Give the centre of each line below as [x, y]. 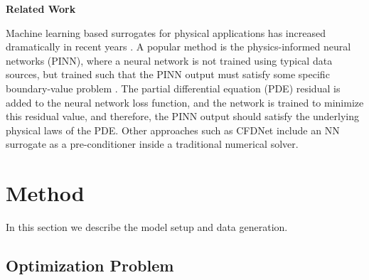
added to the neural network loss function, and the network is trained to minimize [185, 102]
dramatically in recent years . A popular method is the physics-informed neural [178, 47]
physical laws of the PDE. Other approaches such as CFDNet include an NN [173, 130]
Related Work [41, 9]
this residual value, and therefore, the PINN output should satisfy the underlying [183, 116]
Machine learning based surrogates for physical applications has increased [166, 32]
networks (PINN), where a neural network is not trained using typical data [169, 60]
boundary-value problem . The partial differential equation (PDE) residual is [173, 88]
